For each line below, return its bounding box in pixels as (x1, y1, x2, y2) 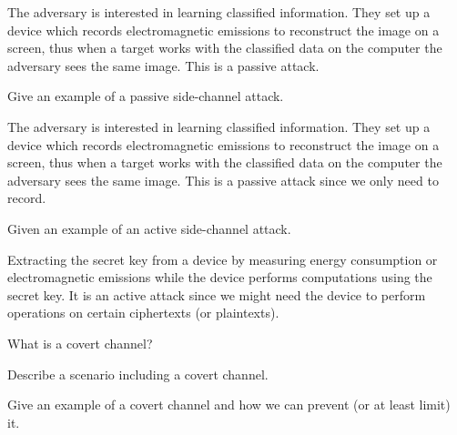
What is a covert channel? (7, 333, 153, 352)
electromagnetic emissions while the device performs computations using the (7, 268, 432, 287)
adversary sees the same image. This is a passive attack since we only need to (7, 170, 439, 189)
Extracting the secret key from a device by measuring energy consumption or (7, 249, 438, 268)
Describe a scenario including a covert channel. (7, 364, 269, 383)
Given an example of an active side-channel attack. (7, 218, 291, 238)
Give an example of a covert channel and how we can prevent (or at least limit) (7, 395, 451, 414)
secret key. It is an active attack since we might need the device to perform (7, 285, 426, 304)
